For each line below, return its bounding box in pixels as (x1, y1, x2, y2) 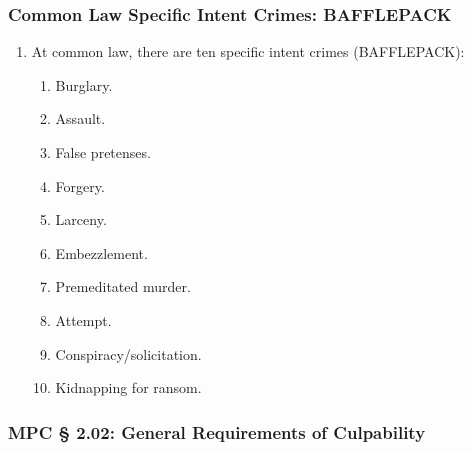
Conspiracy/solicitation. (55, 343, 202, 364)
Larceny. (55, 209, 107, 230)
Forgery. (55, 175, 105, 196)
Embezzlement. (55, 242, 148, 263)
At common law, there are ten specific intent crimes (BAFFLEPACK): (31, 41, 465, 62)
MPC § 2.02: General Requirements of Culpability (8, 419, 426, 444)
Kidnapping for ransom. (55, 377, 202, 398)
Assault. (55, 108, 106, 129)
